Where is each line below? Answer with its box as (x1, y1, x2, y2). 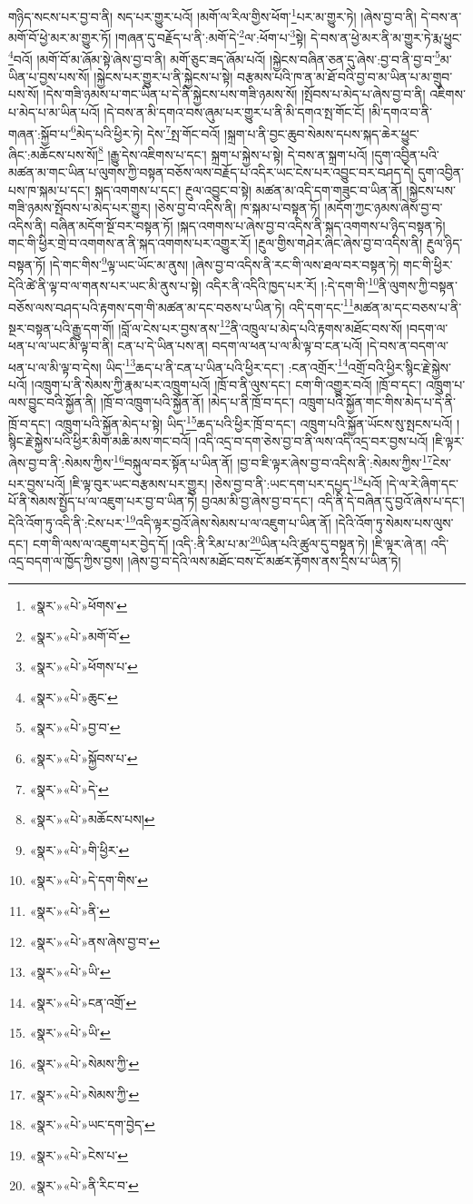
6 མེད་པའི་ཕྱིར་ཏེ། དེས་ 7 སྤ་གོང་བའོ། (71, 121, 221, 143)
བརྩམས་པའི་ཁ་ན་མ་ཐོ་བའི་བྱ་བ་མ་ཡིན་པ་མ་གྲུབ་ (237, 66, 453, 85)
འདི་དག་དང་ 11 (289, 294, 354, 316)
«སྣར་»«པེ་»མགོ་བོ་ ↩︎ (29, 626, 131, 645)
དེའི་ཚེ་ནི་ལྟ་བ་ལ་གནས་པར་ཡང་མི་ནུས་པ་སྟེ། (8, 275, 202, 294)
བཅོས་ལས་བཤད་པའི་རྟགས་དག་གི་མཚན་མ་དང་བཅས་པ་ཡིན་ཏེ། (8, 297, 285, 316)
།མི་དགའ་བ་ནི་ (369, 102, 432, 121)
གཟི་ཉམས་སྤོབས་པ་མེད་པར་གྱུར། (8, 198, 151, 217)
